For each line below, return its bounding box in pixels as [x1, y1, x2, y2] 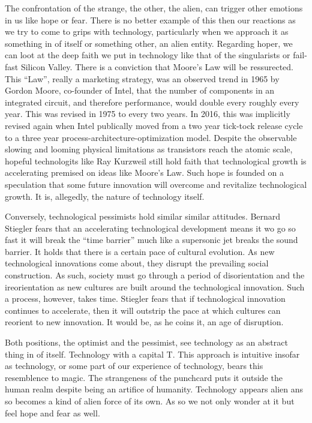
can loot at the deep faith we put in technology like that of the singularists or [5, 49, 290, 61]
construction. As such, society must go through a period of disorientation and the [5, 269, 305, 281]
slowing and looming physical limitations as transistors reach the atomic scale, [5, 143, 293, 155]
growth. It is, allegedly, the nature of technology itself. [5, 190, 205, 202]
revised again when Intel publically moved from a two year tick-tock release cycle [5, 119, 303, 131]
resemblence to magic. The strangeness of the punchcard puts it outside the [5, 371, 283, 383]
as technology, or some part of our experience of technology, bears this [5, 359, 263, 372]
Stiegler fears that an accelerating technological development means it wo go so [5, 221, 296, 234]
